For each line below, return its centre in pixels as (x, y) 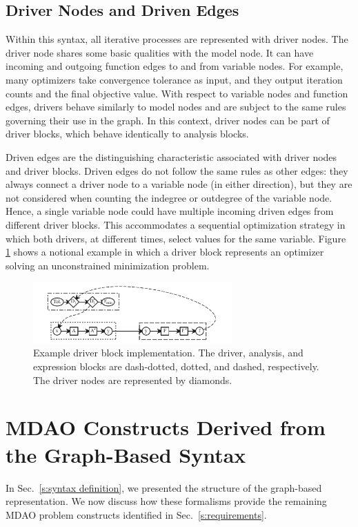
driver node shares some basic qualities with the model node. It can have (160, 52)
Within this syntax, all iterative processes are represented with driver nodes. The (177, 39)
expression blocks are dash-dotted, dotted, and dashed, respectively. (176, 366)
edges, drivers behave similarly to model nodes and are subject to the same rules (176, 107)
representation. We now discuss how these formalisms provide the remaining (166, 501)
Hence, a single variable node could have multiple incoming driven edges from (170, 211)
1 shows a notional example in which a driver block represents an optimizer (165, 252)
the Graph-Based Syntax (126, 454)
